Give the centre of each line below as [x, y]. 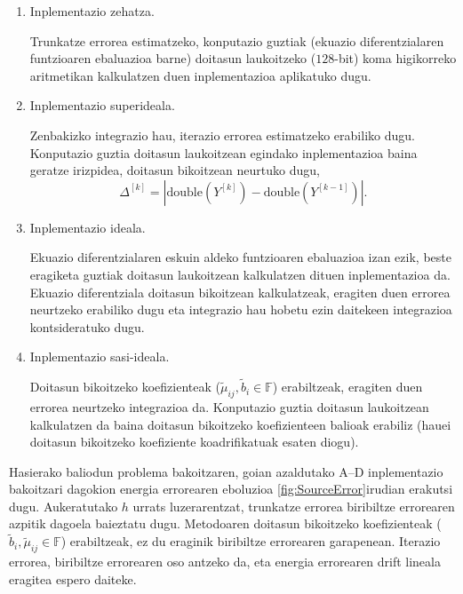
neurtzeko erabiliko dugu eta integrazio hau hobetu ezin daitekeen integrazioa [241, 309]
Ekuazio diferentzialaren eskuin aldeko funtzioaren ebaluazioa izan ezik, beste [240, 257]
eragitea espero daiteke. [73, 578]
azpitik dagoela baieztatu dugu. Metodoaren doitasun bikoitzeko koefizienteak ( [225, 523]
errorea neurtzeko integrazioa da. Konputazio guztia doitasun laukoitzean [229, 406]
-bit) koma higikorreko [395, 58]
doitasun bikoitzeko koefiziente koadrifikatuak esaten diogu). [194, 442]
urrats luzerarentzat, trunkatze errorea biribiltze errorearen [294, 506]
